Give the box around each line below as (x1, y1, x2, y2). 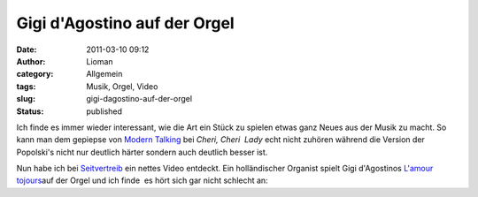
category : (16, 69, 54, 80)
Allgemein (86, 69, 123, 80)
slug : (16, 94, 35, 104)
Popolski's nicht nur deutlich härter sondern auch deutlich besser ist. (16, 147, 268, 157)
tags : (16, 80, 36, 92)
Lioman (86, 56, 114, 66)
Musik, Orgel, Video (86, 80, 158, 92)
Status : (16, 106, 44, 117)
